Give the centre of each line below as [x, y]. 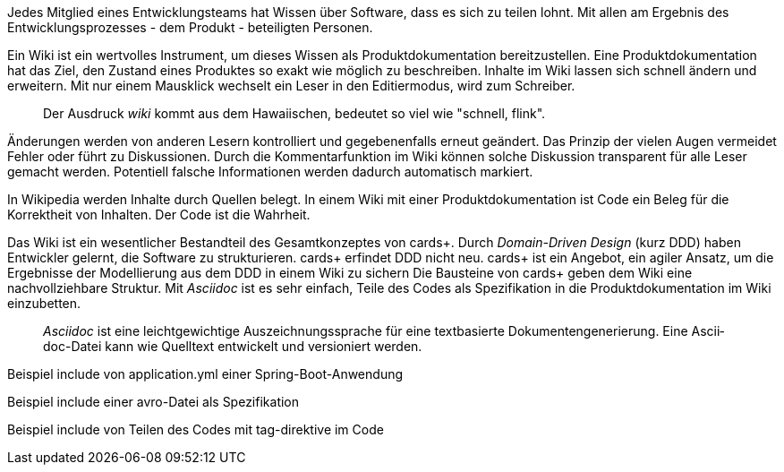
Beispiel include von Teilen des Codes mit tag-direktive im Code [196, 429]
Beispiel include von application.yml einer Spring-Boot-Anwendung [205, 374]
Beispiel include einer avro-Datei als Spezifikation [153, 402]
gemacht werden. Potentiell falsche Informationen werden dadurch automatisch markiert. [270, 172]
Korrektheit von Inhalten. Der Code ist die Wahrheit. [159, 215]
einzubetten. [44, 303]
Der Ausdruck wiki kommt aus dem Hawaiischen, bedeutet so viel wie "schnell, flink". [294, 113]
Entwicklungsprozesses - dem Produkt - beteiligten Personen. [190, 27]
